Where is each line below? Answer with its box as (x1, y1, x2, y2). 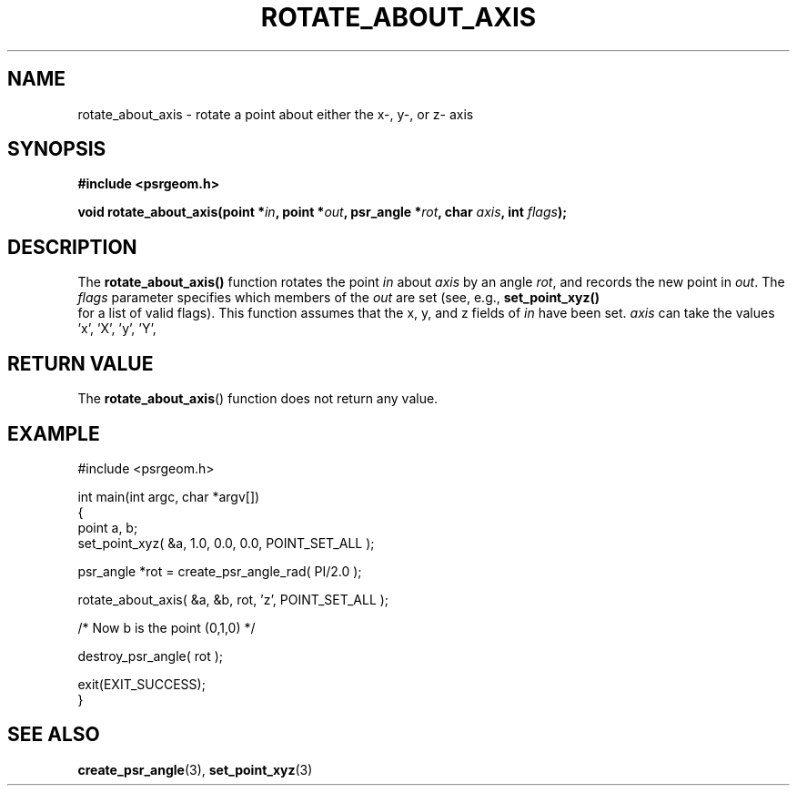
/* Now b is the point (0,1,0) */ (77, 619, 256, 635)
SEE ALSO (7, 723, 100, 747)
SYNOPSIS (7, 137, 106, 161)
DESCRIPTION (7, 235, 137, 259)
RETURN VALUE (7, 351, 154, 375)
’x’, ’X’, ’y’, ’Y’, (77, 320, 156, 337)
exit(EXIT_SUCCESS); (77, 676, 206, 692)
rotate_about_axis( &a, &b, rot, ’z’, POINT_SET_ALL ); (77, 591, 389, 607)
